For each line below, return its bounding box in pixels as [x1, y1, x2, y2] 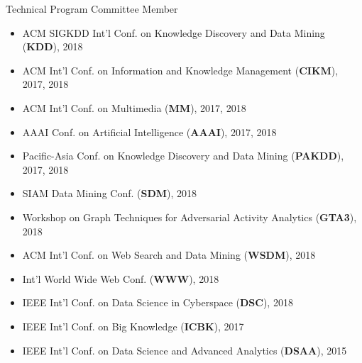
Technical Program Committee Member [6, 1, 178, 16]
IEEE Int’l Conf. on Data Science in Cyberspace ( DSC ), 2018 [22, 295, 293, 310]
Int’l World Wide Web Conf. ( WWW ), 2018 [22, 271, 219, 286]
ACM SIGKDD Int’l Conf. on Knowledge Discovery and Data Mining [22, 25, 325, 40]
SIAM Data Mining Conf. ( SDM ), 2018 [22, 186, 197, 201]
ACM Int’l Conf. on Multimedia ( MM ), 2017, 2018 [22, 100, 246, 115]
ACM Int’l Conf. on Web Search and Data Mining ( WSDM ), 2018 [22, 247, 316, 262]
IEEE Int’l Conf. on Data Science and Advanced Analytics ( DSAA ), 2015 [22, 342, 347, 357]
